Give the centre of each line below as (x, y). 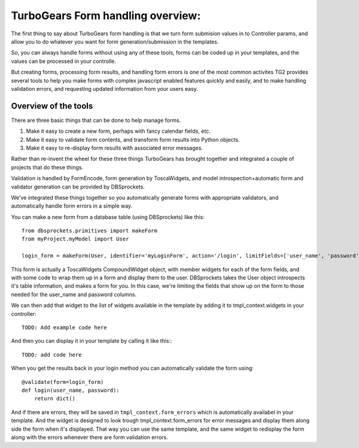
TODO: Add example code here (64, 327)
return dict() (55, 399)
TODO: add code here (52, 355)
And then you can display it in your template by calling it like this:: (92, 341)
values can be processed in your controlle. (64, 61)
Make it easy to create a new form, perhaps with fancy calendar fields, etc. (118, 131)
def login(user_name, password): (71, 390)
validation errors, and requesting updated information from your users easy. (105, 89)
